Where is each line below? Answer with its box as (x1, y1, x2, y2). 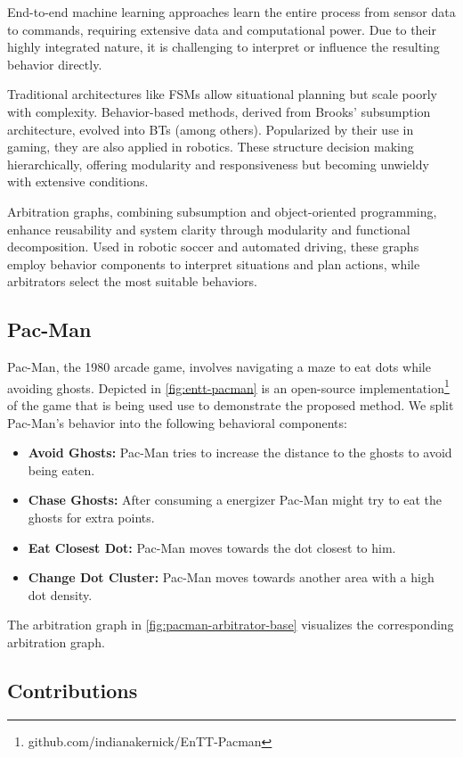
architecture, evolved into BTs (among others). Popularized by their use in (7, 119, 414, 138)
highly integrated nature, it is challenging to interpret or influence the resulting (7, 37, 440, 56)
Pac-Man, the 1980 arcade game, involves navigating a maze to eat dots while (7, 358, 431, 376)
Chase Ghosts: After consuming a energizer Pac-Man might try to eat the (28, 490, 443, 509)
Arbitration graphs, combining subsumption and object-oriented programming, (7, 202, 437, 220)
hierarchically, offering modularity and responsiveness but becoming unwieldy (7, 154, 429, 173)
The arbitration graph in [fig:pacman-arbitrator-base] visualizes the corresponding (7, 615, 454, 634)
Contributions (7, 676, 138, 704)
